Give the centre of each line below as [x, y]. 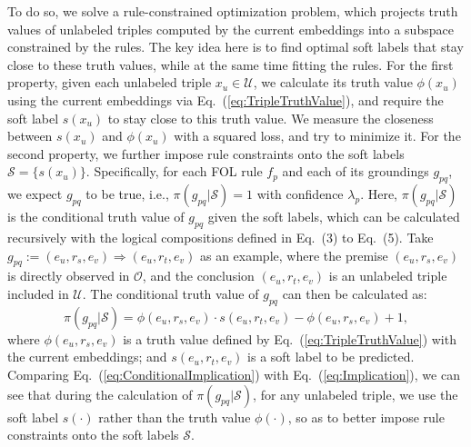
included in [38, 293]
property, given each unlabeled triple [110, 82]
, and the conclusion [198, 276]
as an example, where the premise [294, 255]
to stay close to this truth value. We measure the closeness [271, 118]
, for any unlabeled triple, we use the [356, 394]
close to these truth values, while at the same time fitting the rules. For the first [230, 64]
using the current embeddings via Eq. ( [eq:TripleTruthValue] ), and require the [225, 99]
